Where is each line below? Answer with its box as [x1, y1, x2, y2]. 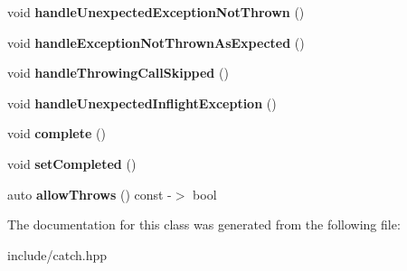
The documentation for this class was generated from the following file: [7, 215, 401, 234]
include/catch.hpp [7, 245, 108, 264]
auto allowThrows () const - [7, 184, 172, 203]
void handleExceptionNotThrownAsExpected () [7, 33, 305, 51]
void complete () [7, 124, 106, 143]
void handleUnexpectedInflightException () [7, 93, 277, 112]
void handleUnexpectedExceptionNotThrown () [7, 3, 305, 21]
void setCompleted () [7, 154, 137, 173]
